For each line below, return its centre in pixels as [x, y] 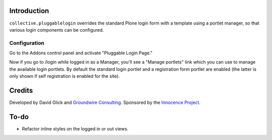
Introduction [29, 11]
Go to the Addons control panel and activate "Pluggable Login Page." [81, 53]
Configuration [27, 43]
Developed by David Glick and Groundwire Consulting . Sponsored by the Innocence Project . [105, 102]
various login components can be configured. [57, 30]
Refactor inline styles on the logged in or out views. [75, 129]
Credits [21, 91]
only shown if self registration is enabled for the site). [65, 76]
